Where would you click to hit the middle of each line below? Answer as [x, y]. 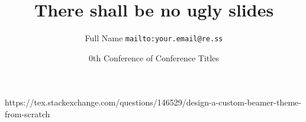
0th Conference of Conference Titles [154, 57]
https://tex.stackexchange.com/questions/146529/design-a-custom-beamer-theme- [153, 102]
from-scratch [28, 113]
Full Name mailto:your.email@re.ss [154, 38]
